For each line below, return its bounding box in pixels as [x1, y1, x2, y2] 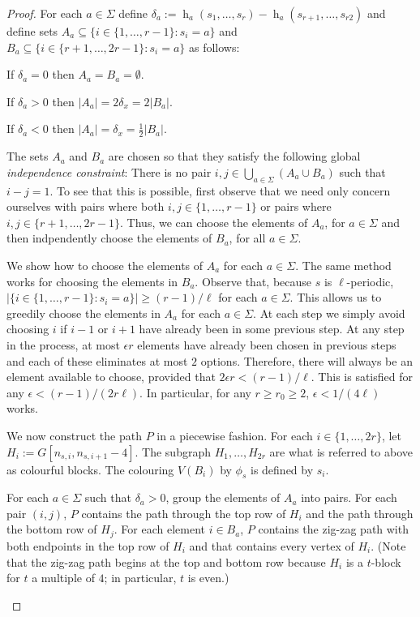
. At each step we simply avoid [253, 304, 405, 321]
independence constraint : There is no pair [6, 163, 212, 180]
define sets [6, 23, 58, 39]
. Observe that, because [195, 272, 312, 289]
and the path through [306, 504, 414, 521]
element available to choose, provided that [6, 368, 216, 385]
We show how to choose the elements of [6, 256, 204, 273]
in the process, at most [6, 336, 120, 353]
